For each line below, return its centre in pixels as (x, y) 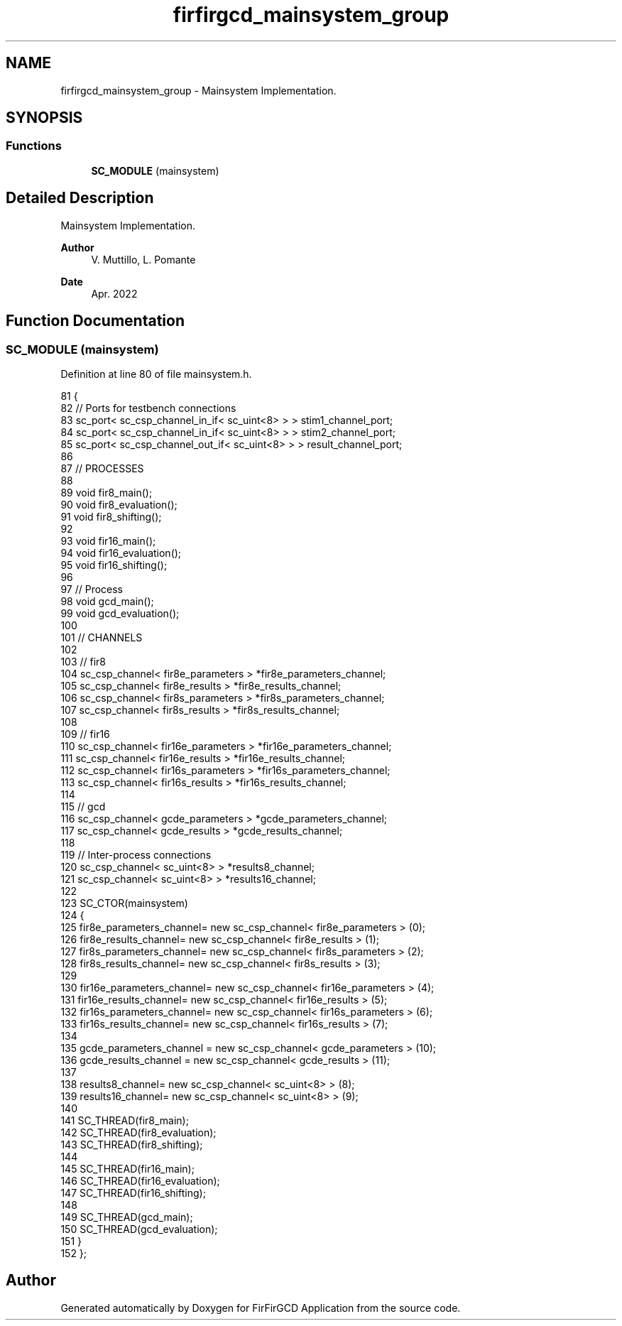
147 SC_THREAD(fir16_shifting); (133, 1192)
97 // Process (92, 589)
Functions (34, 146)
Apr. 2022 (114, 293)
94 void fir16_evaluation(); (121, 553)
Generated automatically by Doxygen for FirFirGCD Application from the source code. (261, 1308)
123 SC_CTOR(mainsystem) (124, 903)
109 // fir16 (85, 734)
